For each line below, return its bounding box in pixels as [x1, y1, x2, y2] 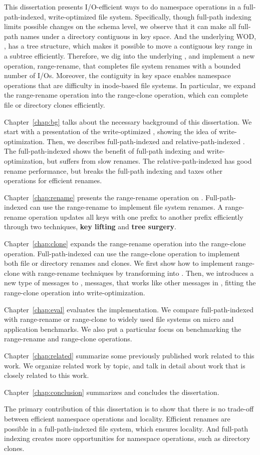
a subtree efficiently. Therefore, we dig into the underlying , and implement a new [4, 50, 255, 61]
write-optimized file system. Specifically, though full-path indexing [48, 11, 251, 22]
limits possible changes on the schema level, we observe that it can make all [4, 21, 236, 32]
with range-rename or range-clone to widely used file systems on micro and [4, 314, 234, 324]
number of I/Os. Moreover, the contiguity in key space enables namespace [4, 70, 231, 81]
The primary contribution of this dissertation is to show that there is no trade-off [4, 403, 254, 414]
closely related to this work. [4, 370, 89, 380]
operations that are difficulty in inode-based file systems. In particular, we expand [4, 80, 256, 90]
